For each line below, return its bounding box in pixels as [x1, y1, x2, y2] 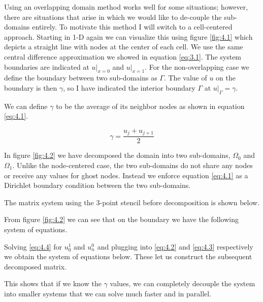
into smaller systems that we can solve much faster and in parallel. [4, 288, 212, 298]
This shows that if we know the [4, 278, 102, 289]
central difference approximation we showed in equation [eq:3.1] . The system [4, 51, 242, 62]
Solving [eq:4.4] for [4, 241, 62, 252]
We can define [4, 100, 48, 111]
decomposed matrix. [4, 261, 67, 271]
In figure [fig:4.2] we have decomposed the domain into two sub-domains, [4, 150, 231, 160]
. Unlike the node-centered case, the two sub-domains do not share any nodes [12, 160, 253, 171]
